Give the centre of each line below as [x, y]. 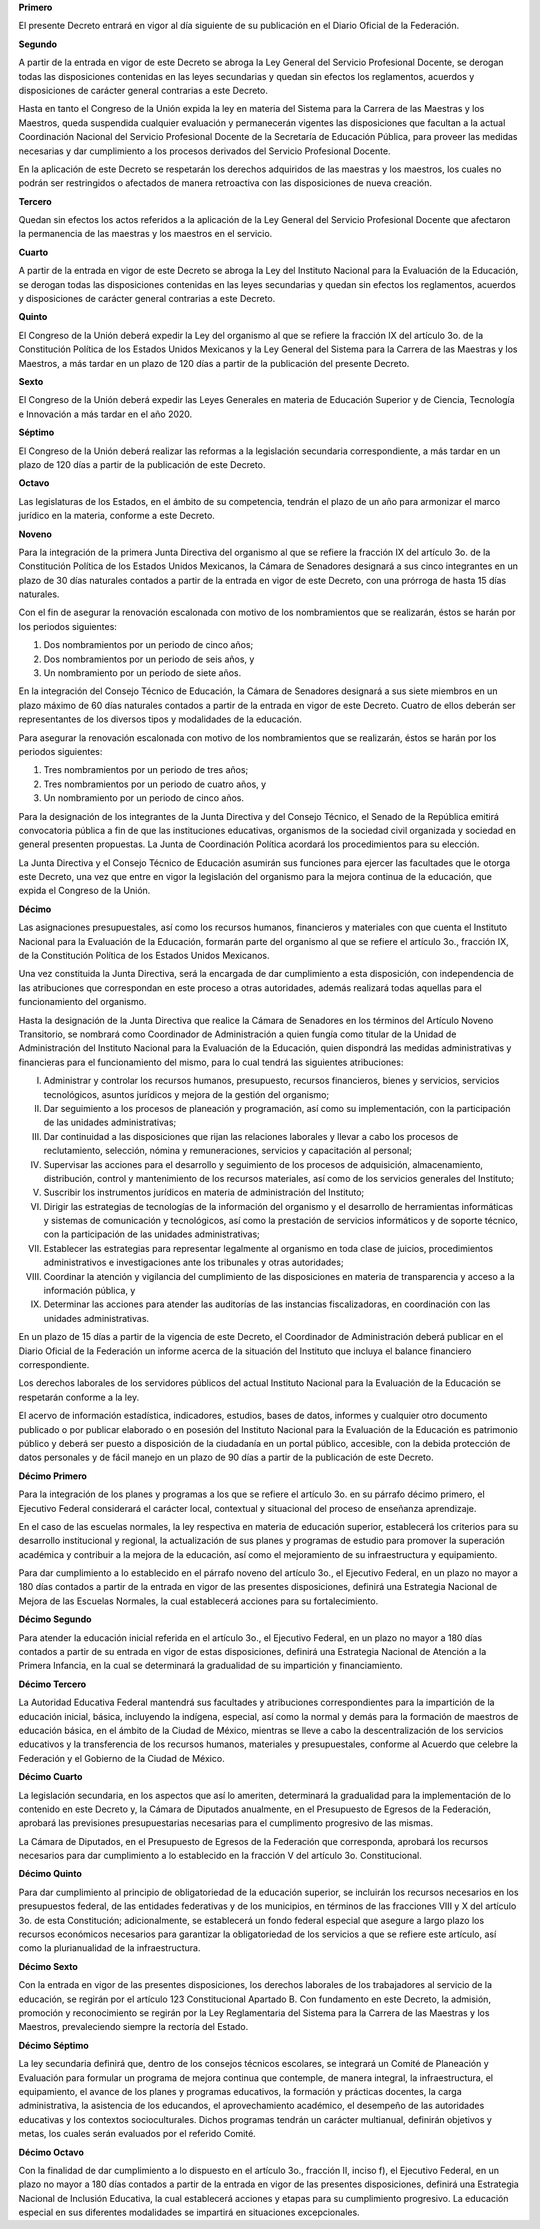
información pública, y [89, 1291]
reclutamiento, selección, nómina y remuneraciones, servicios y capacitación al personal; [227, 1151]
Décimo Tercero [52, 1684]
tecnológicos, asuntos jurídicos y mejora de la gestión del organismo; [186, 1094]
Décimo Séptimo [53, 2045]
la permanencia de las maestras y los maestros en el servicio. [145, 234]
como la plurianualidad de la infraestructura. [109, 1948]
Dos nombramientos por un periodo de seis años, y [149, 659]
